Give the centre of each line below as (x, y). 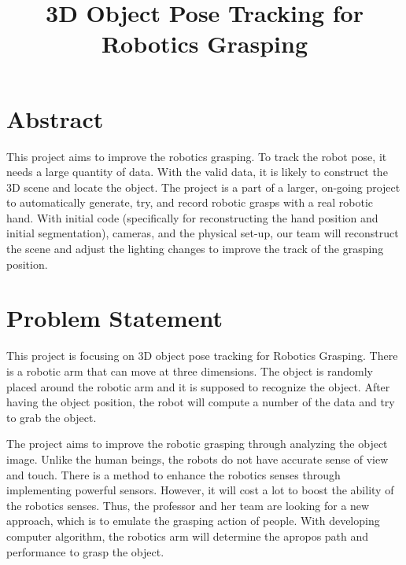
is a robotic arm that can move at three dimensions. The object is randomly (190, 371)
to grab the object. (52, 417)
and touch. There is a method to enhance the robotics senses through (173, 474)
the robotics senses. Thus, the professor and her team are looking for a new (188, 505)
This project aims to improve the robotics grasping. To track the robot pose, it (197, 156)
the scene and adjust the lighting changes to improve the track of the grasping (195, 249)
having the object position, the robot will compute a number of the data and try (201, 402)
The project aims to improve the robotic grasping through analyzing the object (197, 444)
